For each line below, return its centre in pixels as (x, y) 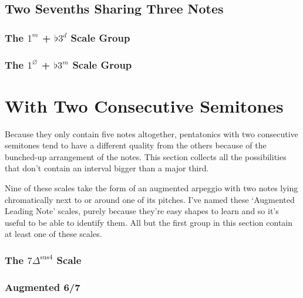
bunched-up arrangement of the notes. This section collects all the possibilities (146, 156)
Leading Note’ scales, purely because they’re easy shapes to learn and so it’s (142, 211)
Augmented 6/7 (43, 287)
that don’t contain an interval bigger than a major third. (107, 168)
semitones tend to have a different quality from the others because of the (136, 145)
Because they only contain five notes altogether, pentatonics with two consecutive (151, 133)
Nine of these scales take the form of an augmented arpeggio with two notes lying (151, 187)
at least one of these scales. (53, 234)
